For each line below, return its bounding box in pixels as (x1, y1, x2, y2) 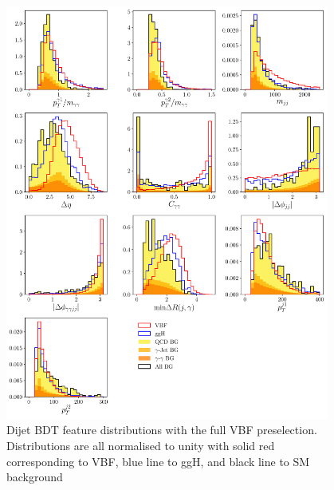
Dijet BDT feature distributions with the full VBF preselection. (6, 421, 317, 438)
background (6, 468, 63, 485)
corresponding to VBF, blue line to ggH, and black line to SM (6, 452, 310, 469)
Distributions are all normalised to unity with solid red (6, 437, 275, 454)
